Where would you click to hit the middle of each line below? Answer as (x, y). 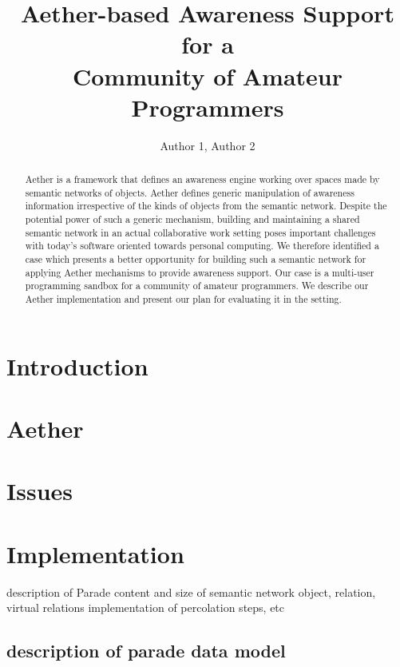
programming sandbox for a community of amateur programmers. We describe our (197, 286)
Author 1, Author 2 (208, 145)
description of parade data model (146, 651)
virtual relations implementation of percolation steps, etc (146, 607)
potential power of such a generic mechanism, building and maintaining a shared (192, 219)
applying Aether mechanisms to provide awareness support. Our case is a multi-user (200, 272)
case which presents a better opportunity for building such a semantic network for (196, 259)
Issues (40, 491)
